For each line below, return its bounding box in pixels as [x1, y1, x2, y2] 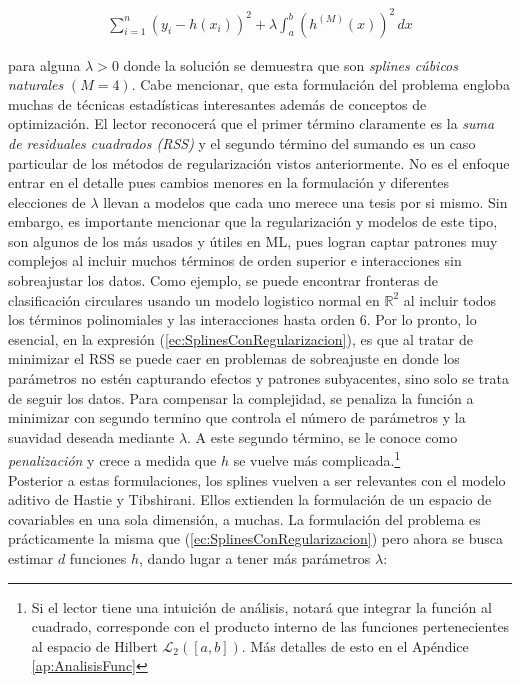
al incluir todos [403, 289, 497, 310]
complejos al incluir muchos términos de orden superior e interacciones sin [8, 250, 462, 271]
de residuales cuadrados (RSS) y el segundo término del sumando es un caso [8, 132, 476, 153]
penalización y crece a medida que [8, 450, 217, 471]
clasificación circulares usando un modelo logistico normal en [8, 289, 380, 310]
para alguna [8, 54, 81, 75]
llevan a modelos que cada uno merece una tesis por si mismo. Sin [103, 191, 508, 212]
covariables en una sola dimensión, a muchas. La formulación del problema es [8, 508, 481, 529]
